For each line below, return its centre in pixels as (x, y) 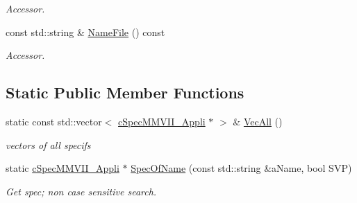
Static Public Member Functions (125, 92)
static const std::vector (54, 121)
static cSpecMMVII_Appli (63, 168)
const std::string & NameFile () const (85, 32)
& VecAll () (258, 121)
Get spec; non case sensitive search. (81, 191)
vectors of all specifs (48, 144)
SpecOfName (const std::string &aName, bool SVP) (241, 168)
